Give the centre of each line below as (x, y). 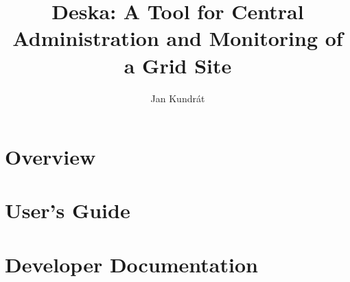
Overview (50, 157)
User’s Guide (68, 210)
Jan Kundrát (178, 98)
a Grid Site (178, 65)
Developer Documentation (131, 264)
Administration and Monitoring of (178, 38)
